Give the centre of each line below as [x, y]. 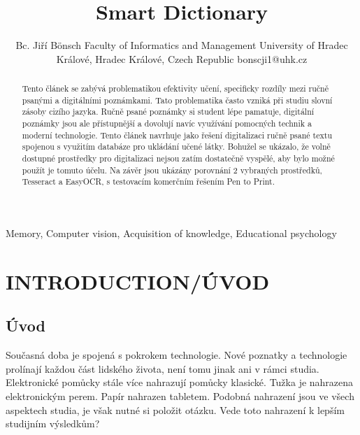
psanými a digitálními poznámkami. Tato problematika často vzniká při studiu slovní [177, 100]
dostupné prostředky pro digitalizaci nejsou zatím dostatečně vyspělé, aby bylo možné [178, 158]
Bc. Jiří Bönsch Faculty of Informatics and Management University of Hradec [182, 45]
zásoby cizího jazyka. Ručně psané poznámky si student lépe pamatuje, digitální [168, 112]
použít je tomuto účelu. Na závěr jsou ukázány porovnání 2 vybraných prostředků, [172, 170]
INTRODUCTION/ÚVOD [138, 281]
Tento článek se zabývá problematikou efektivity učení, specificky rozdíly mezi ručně [175, 88]
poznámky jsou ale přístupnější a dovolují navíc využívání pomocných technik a [167, 123]
